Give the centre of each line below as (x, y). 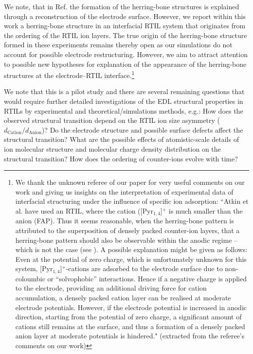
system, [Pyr (34, 268)
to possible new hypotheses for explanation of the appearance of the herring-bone (125, 64)
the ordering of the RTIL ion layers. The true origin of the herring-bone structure (126, 35)
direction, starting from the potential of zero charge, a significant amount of (128, 317)
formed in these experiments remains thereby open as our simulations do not (118, 45)
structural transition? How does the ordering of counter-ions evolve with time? (121, 158)
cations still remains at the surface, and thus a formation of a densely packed (130, 326)
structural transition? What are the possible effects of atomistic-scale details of (121, 139)
